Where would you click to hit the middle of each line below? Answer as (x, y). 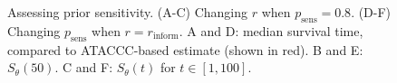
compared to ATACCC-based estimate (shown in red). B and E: (185, 49)
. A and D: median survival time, (271, 30)
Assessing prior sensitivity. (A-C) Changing (127, 12)
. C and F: (84, 67)
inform (165, 37)
